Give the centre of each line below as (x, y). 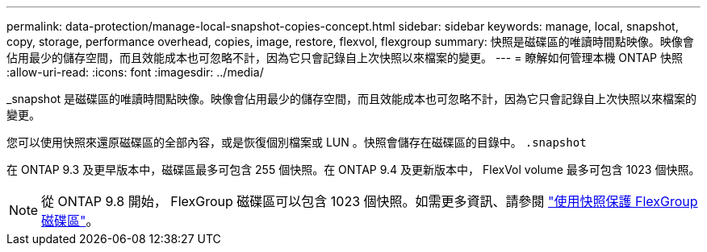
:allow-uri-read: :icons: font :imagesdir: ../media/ (135, 72)
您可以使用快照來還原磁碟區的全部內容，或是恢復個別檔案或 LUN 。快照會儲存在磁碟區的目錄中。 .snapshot (297, 142)
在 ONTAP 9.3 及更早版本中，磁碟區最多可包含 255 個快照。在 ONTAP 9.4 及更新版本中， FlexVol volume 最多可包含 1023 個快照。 (353, 169)
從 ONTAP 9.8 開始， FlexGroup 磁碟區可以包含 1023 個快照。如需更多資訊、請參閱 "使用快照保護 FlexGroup (370, 201)
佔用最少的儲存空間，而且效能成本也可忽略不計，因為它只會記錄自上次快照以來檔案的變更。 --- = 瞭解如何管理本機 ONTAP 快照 (345, 58)
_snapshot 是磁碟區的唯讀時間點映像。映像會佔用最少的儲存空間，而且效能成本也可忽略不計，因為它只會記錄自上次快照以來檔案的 (352, 99)
